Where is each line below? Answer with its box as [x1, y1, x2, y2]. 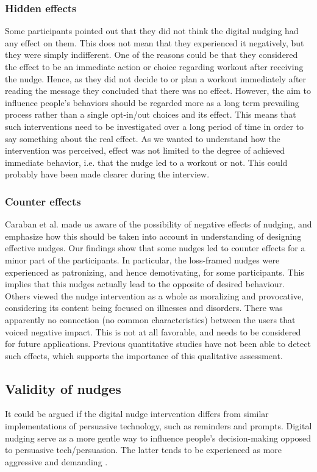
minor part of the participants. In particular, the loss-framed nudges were [5, 253, 280, 266]
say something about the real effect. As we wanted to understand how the [5, 132, 280, 145]
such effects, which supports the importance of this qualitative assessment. [5, 349, 283, 362]
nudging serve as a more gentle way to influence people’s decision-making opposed [5, 431, 312, 444]
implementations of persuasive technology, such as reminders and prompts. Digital [5, 420, 312, 432]
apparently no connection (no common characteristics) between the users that [5, 313, 296, 326]
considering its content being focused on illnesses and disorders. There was [5, 301, 283, 314]
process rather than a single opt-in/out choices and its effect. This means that [5, 108, 296, 121]
